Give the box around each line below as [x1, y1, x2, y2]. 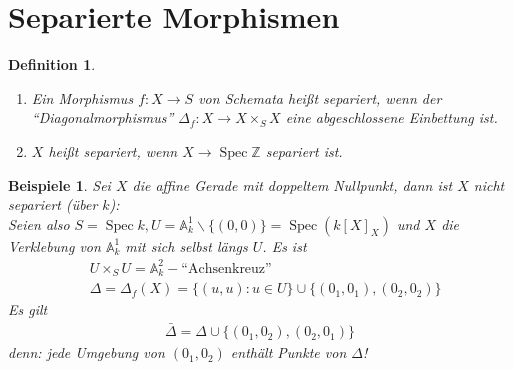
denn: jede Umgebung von [8, 342, 165, 363]
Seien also [8, 213, 70, 234]
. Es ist [262, 235, 307, 256]
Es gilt [8, 299, 48, 320]
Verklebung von [8, 235, 101, 256]
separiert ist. [265, 140, 343, 161]
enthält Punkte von [230, 342, 347, 363]
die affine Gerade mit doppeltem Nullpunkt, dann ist [132, 174, 453, 195]
